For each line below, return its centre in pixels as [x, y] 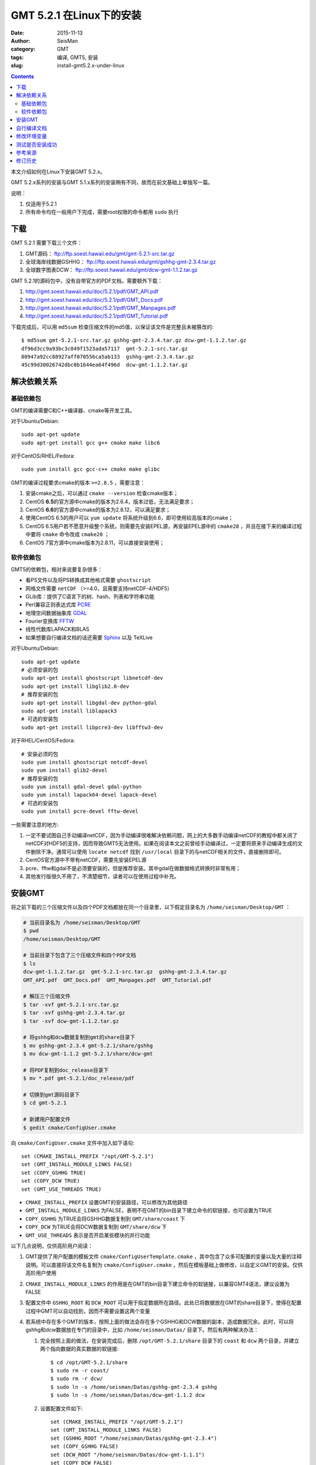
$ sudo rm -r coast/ [80, 1371]
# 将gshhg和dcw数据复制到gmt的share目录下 [79, 1038]
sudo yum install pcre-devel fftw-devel [80, 811]
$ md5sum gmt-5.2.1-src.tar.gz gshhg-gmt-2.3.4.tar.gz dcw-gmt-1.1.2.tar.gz [134, 340]
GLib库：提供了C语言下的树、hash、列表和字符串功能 [90, 596]
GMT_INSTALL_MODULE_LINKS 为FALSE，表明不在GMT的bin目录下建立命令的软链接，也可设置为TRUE [149, 1211]
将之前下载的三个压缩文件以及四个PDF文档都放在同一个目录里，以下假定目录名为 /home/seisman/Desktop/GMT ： [151, 907]
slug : [17, 66]
